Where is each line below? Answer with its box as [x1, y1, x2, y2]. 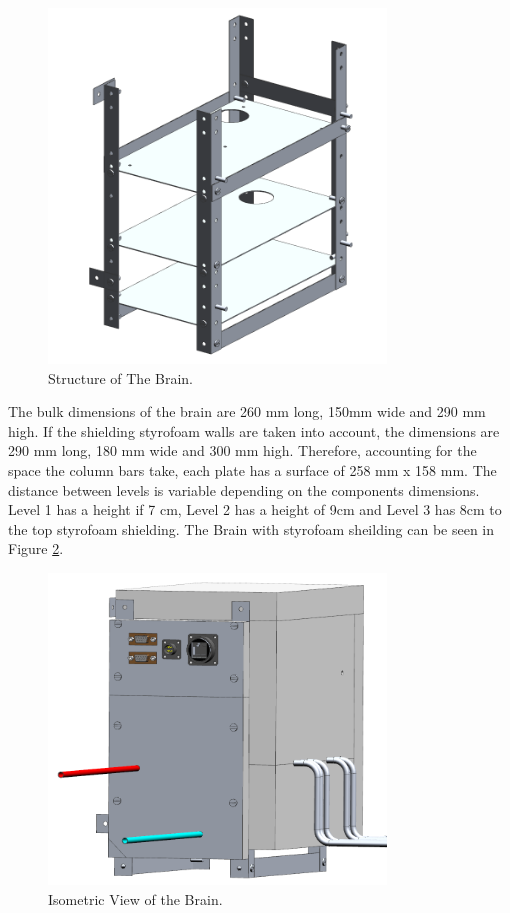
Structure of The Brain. [48, 367, 193, 388]
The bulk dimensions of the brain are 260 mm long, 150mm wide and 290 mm [8, 401, 486, 422]
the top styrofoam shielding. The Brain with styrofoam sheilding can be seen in [8, 518, 495, 539]
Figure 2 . [8, 538, 64, 559]
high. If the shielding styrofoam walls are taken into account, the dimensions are [8, 420, 500, 441]
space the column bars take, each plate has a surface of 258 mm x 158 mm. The [8, 460, 497, 481]
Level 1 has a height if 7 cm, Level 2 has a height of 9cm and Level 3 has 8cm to [8, 499, 502, 520]
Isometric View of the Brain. [48, 888, 223, 909]
